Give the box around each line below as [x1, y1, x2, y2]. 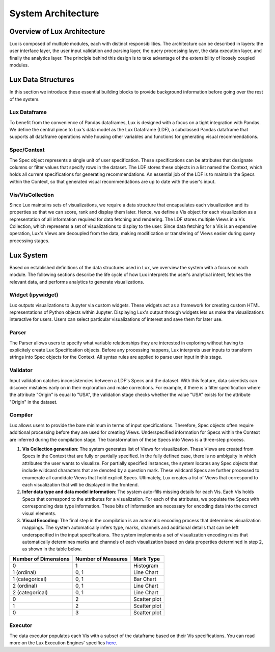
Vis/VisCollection [9, 191, 54, 198]
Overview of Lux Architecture [9, 27, 105, 36]
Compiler [9, 411, 33, 418]
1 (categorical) [12, 575, 47, 583]
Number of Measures [75, 555, 128, 562]
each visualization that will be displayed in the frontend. [22, 481, 139, 487]
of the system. [9, 96, 40, 102]
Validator [9, 367, 33, 374]
